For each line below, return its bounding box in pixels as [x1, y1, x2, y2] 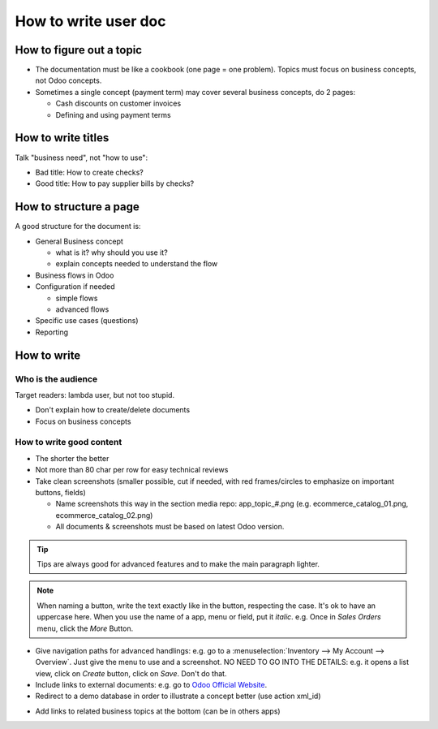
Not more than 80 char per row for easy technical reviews [35, 465, 229, 475]
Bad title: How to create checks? [35, 167, 144, 177]
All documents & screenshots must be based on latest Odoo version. [55, 522, 285, 532]
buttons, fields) [35, 487, 87, 497]
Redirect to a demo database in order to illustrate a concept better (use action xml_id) [35, 691, 321, 701]
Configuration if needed [35, 282, 115, 291]
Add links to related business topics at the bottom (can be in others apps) [35, 706, 281, 716]
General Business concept [35, 236, 123, 246]
